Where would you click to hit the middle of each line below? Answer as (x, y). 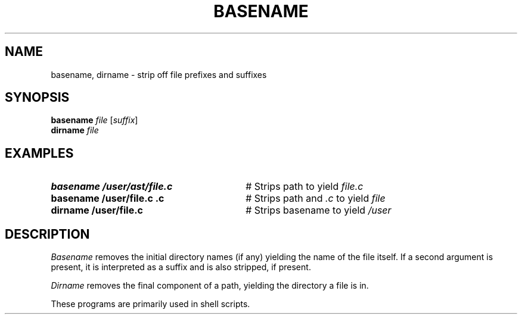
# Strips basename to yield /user (319, 210)
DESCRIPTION (47, 234)
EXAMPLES (39, 153)
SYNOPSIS (37, 98)
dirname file (75, 130)
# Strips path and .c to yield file (316, 198)
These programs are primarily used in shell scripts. (150, 304)
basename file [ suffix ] (94, 120)
